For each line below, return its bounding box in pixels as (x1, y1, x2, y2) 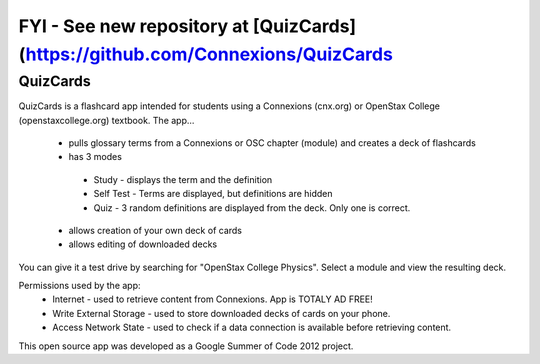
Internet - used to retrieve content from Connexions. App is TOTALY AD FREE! (52, 293, 374, 305)
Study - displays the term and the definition (93, 173, 273, 185)
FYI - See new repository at (18, 15, 250, 37)
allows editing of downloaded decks (68, 238, 218, 250)
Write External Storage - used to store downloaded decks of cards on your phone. (52, 307, 391, 319)
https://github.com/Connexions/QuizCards (25, 43, 394, 65)
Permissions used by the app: (18, 280, 141, 292)
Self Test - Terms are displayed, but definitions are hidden (93, 188, 334, 200)
